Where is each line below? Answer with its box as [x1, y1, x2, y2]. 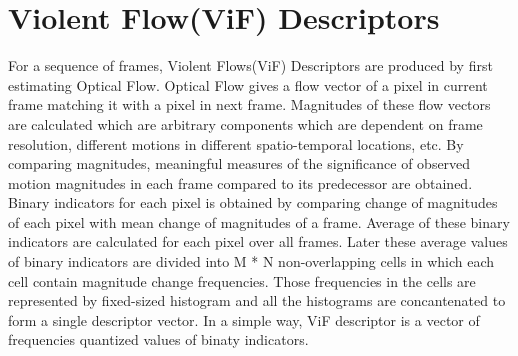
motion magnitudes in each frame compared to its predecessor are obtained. [8, 172, 473, 193]
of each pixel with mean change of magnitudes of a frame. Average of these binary [8, 211, 510, 232]
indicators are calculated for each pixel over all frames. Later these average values [8, 231, 508, 252]
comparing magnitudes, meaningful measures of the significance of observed [8, 153, 471, 174]
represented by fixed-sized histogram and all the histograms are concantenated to [8, 290, 506, 311]
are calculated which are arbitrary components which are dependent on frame [8, 113, 483, 134]
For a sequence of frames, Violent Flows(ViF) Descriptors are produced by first [8, 55, 493, 76]
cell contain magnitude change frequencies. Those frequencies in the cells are [8, 270, 476, 291]
